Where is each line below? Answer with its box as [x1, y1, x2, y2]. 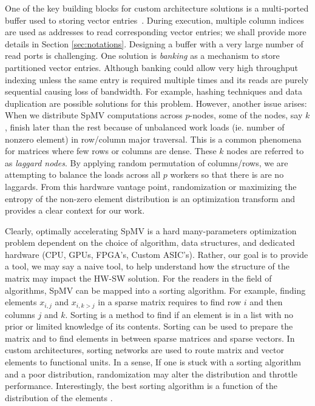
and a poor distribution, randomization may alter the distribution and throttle [5, 367, 297, 380]
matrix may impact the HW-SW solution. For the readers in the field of [5, 272, 272, 285]
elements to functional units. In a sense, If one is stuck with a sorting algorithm [5, 356, 301, 368]
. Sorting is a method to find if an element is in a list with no [65, 308, 294, 320]
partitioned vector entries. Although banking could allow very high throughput [5, 61, 298, 73]
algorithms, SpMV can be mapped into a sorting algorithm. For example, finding [5, 283, 306, 296]
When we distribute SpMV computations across [5, 109, 183, 121]
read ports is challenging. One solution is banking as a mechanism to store [5, 49, 280, 62]
